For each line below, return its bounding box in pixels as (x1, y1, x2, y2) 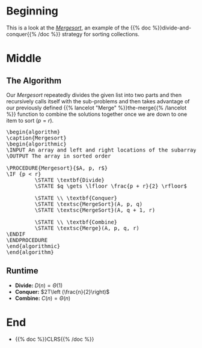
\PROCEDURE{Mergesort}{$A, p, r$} (6, 164, 108, 171)
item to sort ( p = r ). (6, 117, 54, 124)
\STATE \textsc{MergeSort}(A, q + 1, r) (34, 206, 156, 213)
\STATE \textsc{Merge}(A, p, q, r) (34, 224, 140, 231)
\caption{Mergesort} (6, 134, 67, 141)
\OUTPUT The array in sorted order (6, 152, 111, 159)
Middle (6, 52, 42, 66)
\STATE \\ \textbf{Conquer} (34, 194, 118, 201)
